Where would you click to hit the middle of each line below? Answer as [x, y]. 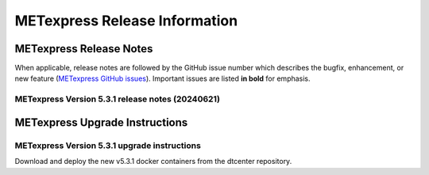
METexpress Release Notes [84, 49]
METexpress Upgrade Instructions [101, 122]
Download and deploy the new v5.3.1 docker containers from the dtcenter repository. [153, 162]
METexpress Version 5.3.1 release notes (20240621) [117, 99]
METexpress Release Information [126, 21]
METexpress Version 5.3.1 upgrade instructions [108, 145]
